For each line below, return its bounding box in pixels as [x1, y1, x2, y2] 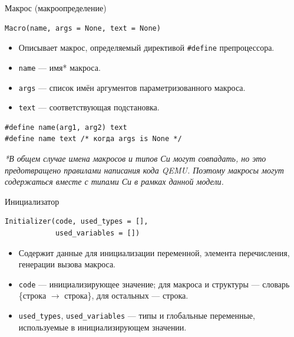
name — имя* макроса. [18, 61, 101, 73]
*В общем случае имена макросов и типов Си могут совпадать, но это [5, 152, 266, 164]
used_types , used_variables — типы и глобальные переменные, [18, 309, 255, 321]
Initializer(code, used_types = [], [5, 217, 148, 226]
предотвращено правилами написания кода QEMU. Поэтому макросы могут [5, 163, 284, 176]
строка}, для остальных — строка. [64, 289, 189, 302]
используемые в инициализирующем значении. [18, 320, 187, 333]
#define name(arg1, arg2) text [5, 123, 127, 132]
